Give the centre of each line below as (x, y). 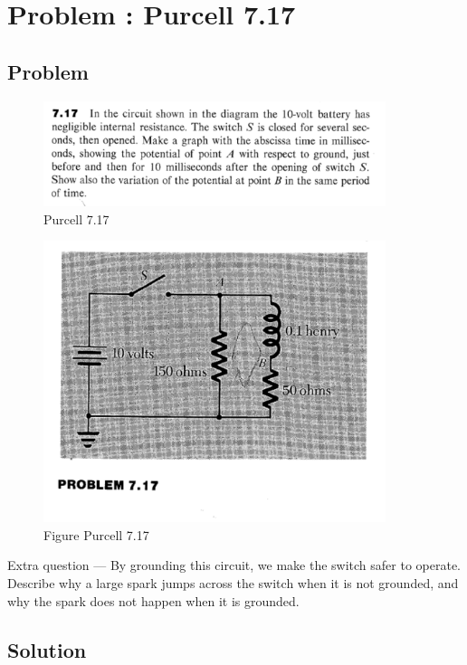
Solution (47, 649)
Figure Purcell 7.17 (96, 534)
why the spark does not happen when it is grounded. (153, 600)
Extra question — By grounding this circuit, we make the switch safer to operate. (234, 565)
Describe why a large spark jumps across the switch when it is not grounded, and (233, 582)
